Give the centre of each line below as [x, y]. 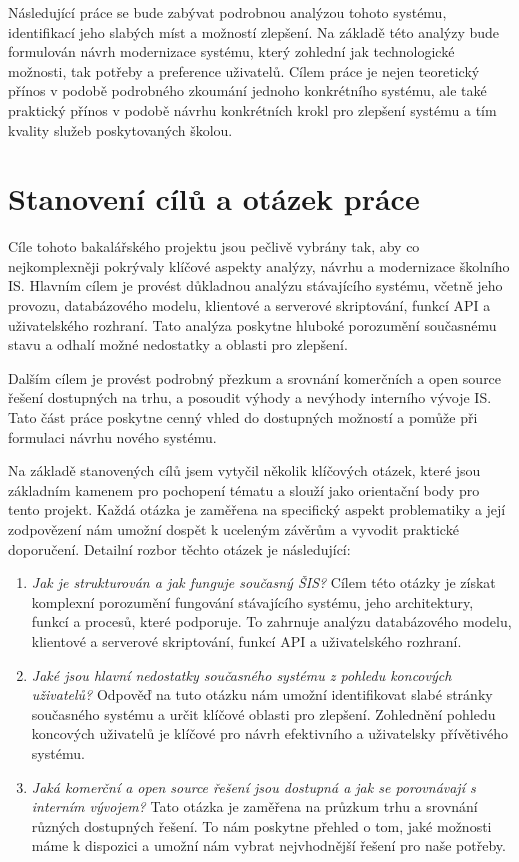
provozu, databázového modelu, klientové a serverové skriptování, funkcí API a [249, 305]
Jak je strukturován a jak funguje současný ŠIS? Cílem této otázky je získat [263, 582]
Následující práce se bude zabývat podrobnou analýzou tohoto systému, [227, 12]
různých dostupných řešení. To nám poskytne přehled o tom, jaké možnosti [261, 825]
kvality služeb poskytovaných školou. [120, 129]
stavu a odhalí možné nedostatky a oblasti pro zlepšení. [178, 344]
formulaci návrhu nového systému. [112, 436]
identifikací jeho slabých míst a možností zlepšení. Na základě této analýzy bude [254, 31]
